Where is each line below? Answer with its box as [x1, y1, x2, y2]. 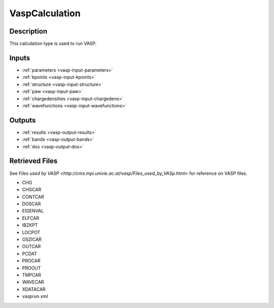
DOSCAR [22, 201, 41, 207]
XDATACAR [22, 286, 46, 292]
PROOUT [22, 265, 41, 271]
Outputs [9, 116, 36, 125]
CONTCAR [22, 194, 44, 200]
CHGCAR [22, 187, 42, 193]
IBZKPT [22, 222, 38, 228]
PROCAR [22, 258, 41, 264]
